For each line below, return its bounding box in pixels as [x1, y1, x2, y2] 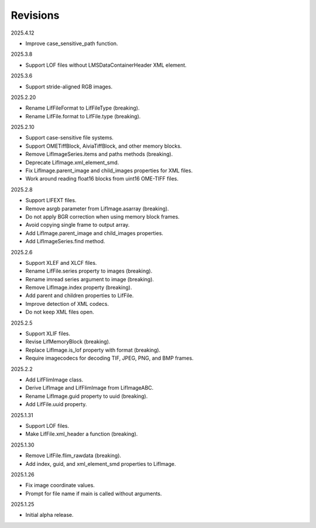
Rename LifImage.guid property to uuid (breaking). [25, 393, 148, 400]
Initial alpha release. [25, 512, 74, 519]
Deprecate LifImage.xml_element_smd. [25, 159, 119, 166]
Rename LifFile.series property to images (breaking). [25, 267, 153, 275]
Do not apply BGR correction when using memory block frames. [25, 213, 180, 220]
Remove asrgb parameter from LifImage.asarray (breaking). [25, 205, 169, 212]
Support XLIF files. [25, 330, 70, 337]
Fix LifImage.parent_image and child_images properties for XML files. [25, 167, 193, 174]
